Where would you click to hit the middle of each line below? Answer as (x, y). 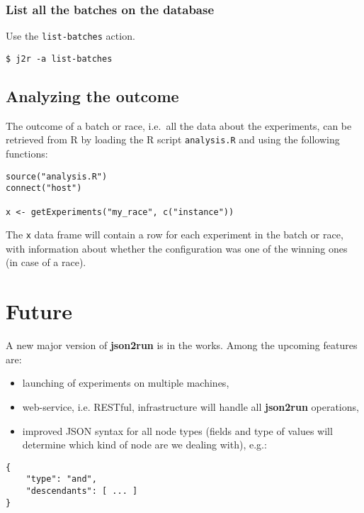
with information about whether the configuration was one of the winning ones (177, 248)
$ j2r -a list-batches (59, 59)
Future (39, 311)
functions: (27, 153)
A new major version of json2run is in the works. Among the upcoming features (182, 345)
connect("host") (44, 188)
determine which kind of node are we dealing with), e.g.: (144, 445)
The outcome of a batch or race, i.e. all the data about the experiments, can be (179, 125)
